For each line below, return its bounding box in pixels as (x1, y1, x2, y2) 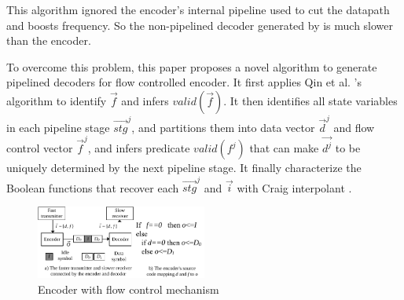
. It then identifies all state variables (223, 92, 398, 108)
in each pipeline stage (6, 119, 110, 135)
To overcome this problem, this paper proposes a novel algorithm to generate (6, 58, 377, 75)
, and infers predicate (87, 140, 190, 155)
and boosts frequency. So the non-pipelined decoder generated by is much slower (6, 16, 394, 33)
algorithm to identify (6, 92, 107, 108)
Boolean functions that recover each (6, 179, 179, 196)
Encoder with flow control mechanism (38, 281, 219, 298)
